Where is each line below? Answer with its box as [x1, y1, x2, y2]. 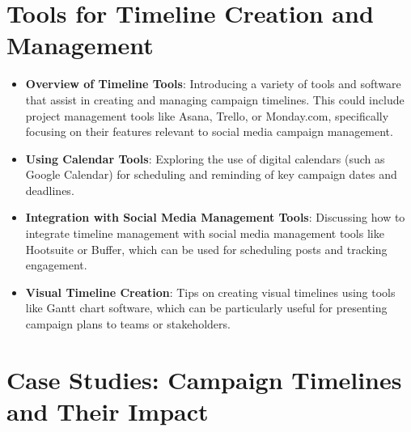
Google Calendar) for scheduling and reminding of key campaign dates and [25, 166, 397, 183]
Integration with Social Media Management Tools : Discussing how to [25, 209, 405, 226]
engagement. [25, 256, 87, 273]
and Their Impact [6, 395, 209, 427]
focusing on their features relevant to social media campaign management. [25, 123, 393, 140]
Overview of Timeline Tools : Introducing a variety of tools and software [25, 75, 401, 92]
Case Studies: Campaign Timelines [6, 362, 402, 396]
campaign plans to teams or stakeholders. [25, 316, 231, 332]
